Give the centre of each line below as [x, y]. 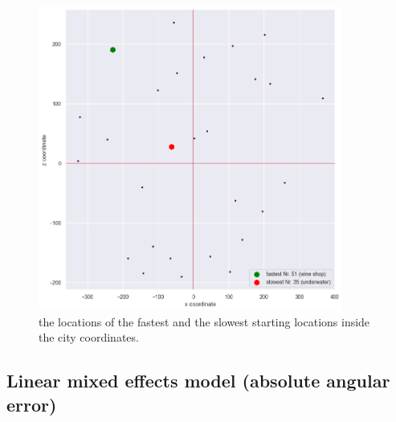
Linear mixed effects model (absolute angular [198, 381]
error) [32, 404]
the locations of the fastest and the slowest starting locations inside [204, 321]
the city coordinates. [89, 337]
